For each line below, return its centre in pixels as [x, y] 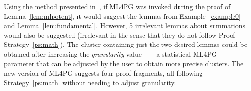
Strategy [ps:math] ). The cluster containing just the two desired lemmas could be [125, 44]
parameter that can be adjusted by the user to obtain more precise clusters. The [124, 63]
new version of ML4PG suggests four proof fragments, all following [103, 73]
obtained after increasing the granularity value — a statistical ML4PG [111, 53]
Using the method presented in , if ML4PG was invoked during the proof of [117, 6]
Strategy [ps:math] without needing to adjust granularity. [90, 82]
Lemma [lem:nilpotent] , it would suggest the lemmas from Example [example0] [122, 16]
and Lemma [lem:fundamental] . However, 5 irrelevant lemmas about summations [125, 25]
